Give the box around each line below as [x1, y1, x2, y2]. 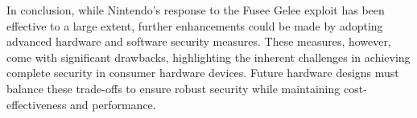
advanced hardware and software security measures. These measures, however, [6, 33, 391, 50]
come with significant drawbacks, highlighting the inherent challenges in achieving [6, 48, 411, 65]
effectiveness [6, 96, 67, 112]
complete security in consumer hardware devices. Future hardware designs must [6, 64, 399, 81]
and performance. [70, 96, 156, 112]
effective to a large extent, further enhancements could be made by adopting [6, 17, 383, 34]
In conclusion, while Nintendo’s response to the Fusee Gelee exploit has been [6, 2, 385, 18]
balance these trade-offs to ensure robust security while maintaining [6, 79, 341, 96]
